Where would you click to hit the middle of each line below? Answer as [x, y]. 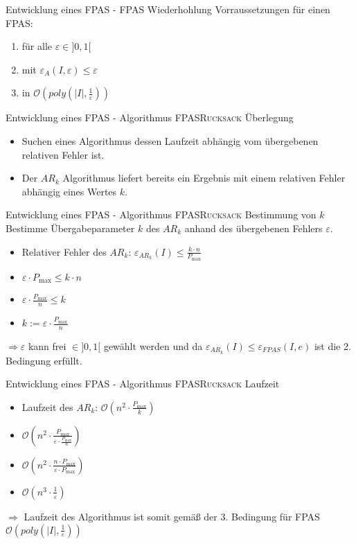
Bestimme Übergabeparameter [70, 228]
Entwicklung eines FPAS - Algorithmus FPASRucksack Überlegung [150, 117]
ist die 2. [332, 345]
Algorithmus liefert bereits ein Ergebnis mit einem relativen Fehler [204, 178]
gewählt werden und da [153, 345]
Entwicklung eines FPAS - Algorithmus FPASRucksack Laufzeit [143, 384]
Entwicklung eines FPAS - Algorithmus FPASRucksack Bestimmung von [161, 214]
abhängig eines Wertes [69, 191]
